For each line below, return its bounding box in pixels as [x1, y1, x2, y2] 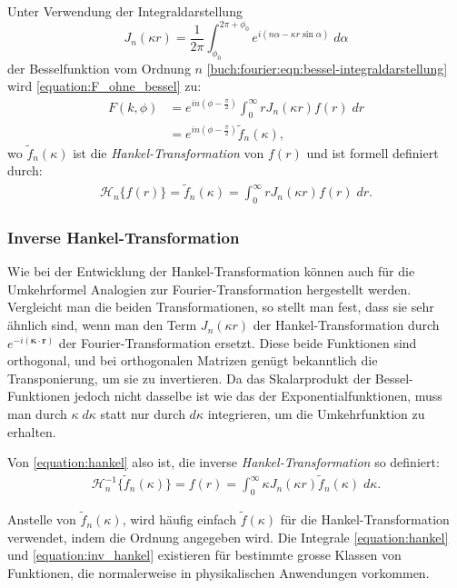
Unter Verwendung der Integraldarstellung [7, 2, 243, 20]
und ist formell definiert [306, 143, 439, 162]
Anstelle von [7, 510, 76, 529]
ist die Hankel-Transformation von [73, 143, 264, 162]
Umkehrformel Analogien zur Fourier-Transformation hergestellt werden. [7, 279, 412, 298]
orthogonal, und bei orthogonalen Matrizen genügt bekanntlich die [7, 351, 378, 370]
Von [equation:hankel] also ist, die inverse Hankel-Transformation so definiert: [7, 453, 440, 472]
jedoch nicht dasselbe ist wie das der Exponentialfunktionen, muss [74, 386, 442, 405]
